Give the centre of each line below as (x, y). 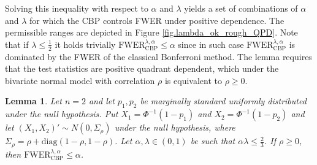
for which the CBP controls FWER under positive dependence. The (157, 20)
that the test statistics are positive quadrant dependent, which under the (142, 68)
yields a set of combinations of (241, 8)
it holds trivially (85, 44)
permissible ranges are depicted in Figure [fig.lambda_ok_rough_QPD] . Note (151, 32)
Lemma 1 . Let (33, 101)
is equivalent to (193, 80)
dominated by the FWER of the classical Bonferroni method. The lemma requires (158, 56)
